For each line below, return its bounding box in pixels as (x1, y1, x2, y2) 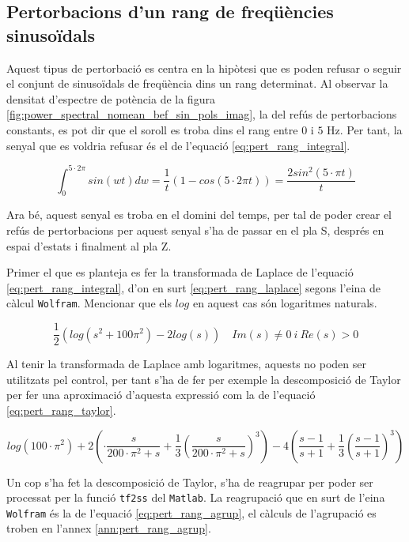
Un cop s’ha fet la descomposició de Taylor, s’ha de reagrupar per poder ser (6, 473, 373, 490)
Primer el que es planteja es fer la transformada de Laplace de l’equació (6, 264, 354, 280)
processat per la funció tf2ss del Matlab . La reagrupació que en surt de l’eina (6, 489, 385, 506)
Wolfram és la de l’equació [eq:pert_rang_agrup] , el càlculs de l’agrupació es (6, 504, 377, 521)
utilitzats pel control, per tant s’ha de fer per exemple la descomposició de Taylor (6, 371, 401, 387)
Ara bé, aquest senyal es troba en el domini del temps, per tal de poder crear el (6, 206, 392, 223)
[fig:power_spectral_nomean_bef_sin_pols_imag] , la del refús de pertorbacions (6, 106, 397, 122)
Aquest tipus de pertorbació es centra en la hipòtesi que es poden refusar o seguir (6, 59, 402, 76)
